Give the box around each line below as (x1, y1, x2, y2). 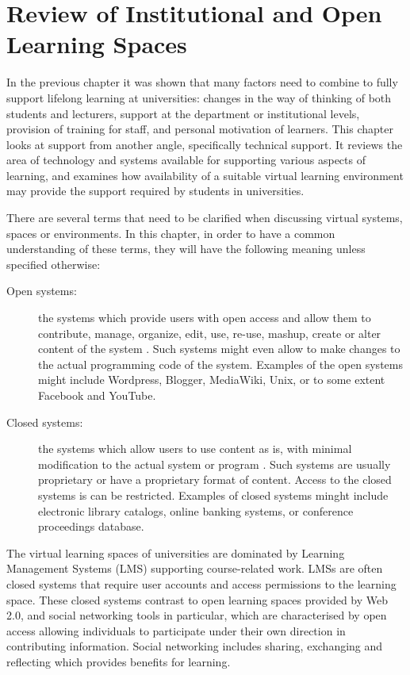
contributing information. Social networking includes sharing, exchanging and (6, 638, 383, 654)
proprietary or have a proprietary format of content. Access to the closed (38, 471, 392, 488)
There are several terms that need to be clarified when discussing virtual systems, (6, 209, 403, 226)
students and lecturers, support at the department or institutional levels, (6, 105, 360, 121)
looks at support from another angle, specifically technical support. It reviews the (6, 136, 403, 152)
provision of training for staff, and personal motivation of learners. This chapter (6, 121, 393, 137)
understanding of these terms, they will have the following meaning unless (6, 240, 366, 257)
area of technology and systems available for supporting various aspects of (6, 151, 366, 168)
